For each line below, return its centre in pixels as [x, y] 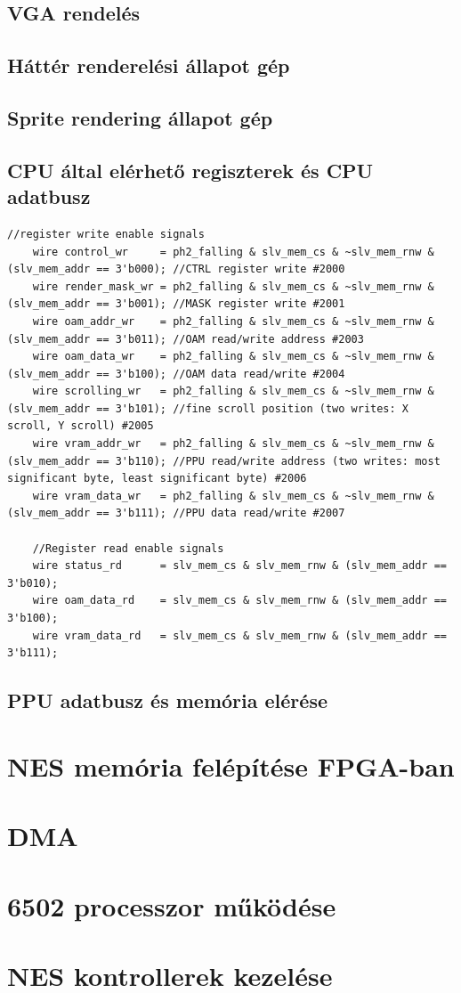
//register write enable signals [106, 234]
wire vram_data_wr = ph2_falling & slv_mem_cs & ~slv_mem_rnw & [233, 496]
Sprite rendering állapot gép [140, 117]
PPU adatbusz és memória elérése [167, 700]
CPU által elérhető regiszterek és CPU [190, 170]
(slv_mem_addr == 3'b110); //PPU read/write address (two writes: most [224, 461]
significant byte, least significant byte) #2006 [157, 479]
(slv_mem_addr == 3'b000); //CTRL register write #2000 [176, 269]
